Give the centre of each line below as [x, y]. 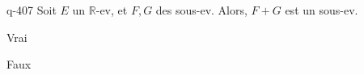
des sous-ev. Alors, [201, 10]
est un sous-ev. [322, 10]
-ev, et [112, 10]
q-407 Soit [32, 10]
